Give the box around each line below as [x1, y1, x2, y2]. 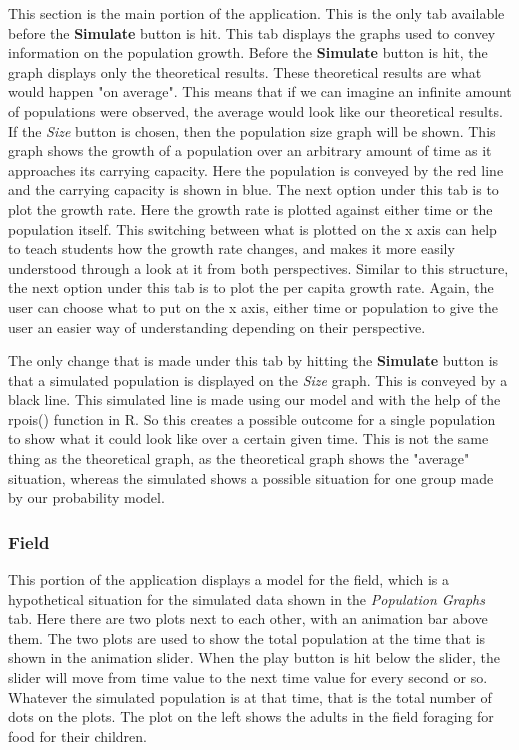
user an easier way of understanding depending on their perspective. [8, 316, 426, 337]
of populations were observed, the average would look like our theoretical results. [8, 100, 503, 121]
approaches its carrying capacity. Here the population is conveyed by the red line [8, 159, 504, 180]
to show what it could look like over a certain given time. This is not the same [8, 428, 489, 449]
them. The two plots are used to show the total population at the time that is [8, 627, 486, 648]
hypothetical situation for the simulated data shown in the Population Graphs [8, 588, 486, 609]
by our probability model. [8, 487, 165, 508]
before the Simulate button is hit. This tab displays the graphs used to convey [8, 22, 496, 43]
